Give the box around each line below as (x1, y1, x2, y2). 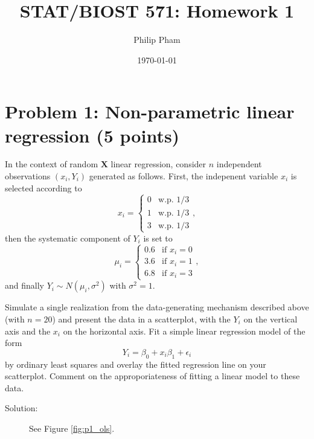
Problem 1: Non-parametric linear (5, 99, 295, 124)
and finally (5, 279, 44, 292)
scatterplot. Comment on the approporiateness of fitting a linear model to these (5, 370, 300, 382)
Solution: (5, 402, 38, 414)
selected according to (5, 181, 82, 194)
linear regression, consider (111, 158, 207, 170)
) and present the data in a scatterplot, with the (52, 312, 231, 325)
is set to (143, 231, 173, 244)
